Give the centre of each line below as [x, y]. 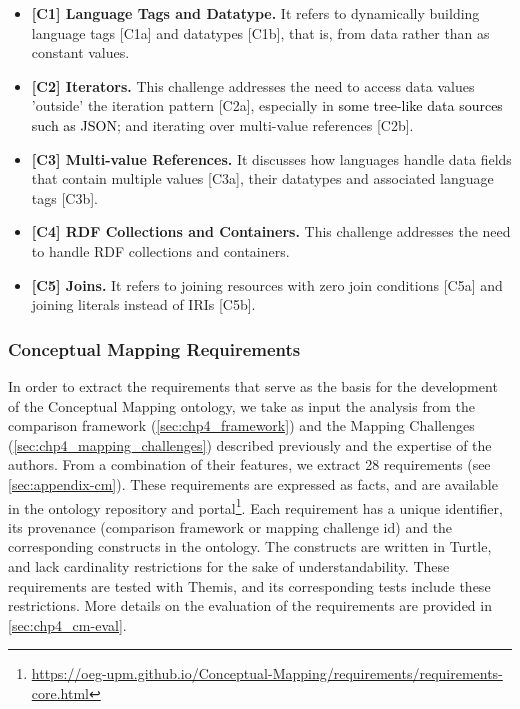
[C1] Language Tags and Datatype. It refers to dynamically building [255, 13]
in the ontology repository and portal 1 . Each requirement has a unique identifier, [255, 506]
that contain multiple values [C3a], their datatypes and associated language [262, 178]
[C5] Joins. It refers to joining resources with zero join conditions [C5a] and [267, 284]
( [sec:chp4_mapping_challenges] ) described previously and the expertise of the [250, 444]
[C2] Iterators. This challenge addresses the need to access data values [253, 85]
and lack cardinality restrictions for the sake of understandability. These [229, 565]
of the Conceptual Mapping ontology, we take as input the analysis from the [241, 405]
